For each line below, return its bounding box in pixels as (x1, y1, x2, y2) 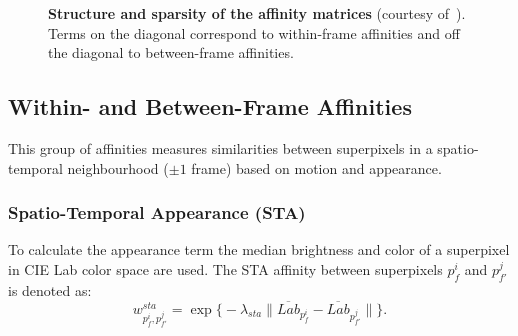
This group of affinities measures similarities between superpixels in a (8, 137, 433, 158)
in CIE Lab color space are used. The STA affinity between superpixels (8, 258, 443, 279)
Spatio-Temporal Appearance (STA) (8, 200, 306, 225)
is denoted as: (8, 279, 92, 300)
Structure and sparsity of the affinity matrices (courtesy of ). (48, 3, 466, 23)
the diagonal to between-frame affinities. (48, 42, 294, 63)
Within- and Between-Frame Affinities (8, 91, 412, 122)
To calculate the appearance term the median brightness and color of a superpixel (8, 239, 510, 260)
